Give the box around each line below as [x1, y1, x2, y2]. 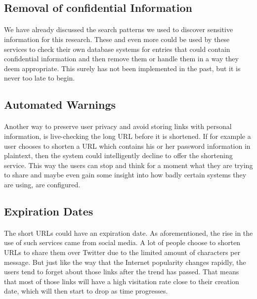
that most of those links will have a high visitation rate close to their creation [4, 276, 239, 286]
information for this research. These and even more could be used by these [4, 34, 230, 44]
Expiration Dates [4, 203, 93, 218]
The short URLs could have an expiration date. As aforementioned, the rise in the [4, 227, 253, 238]
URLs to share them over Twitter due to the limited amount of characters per [4, 247, 240, 257]
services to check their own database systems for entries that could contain [4, 43, 230, 54]
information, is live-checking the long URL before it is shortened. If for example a [4, 130, 251, 141]
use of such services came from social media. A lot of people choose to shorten [4, 237, 241, 248]
